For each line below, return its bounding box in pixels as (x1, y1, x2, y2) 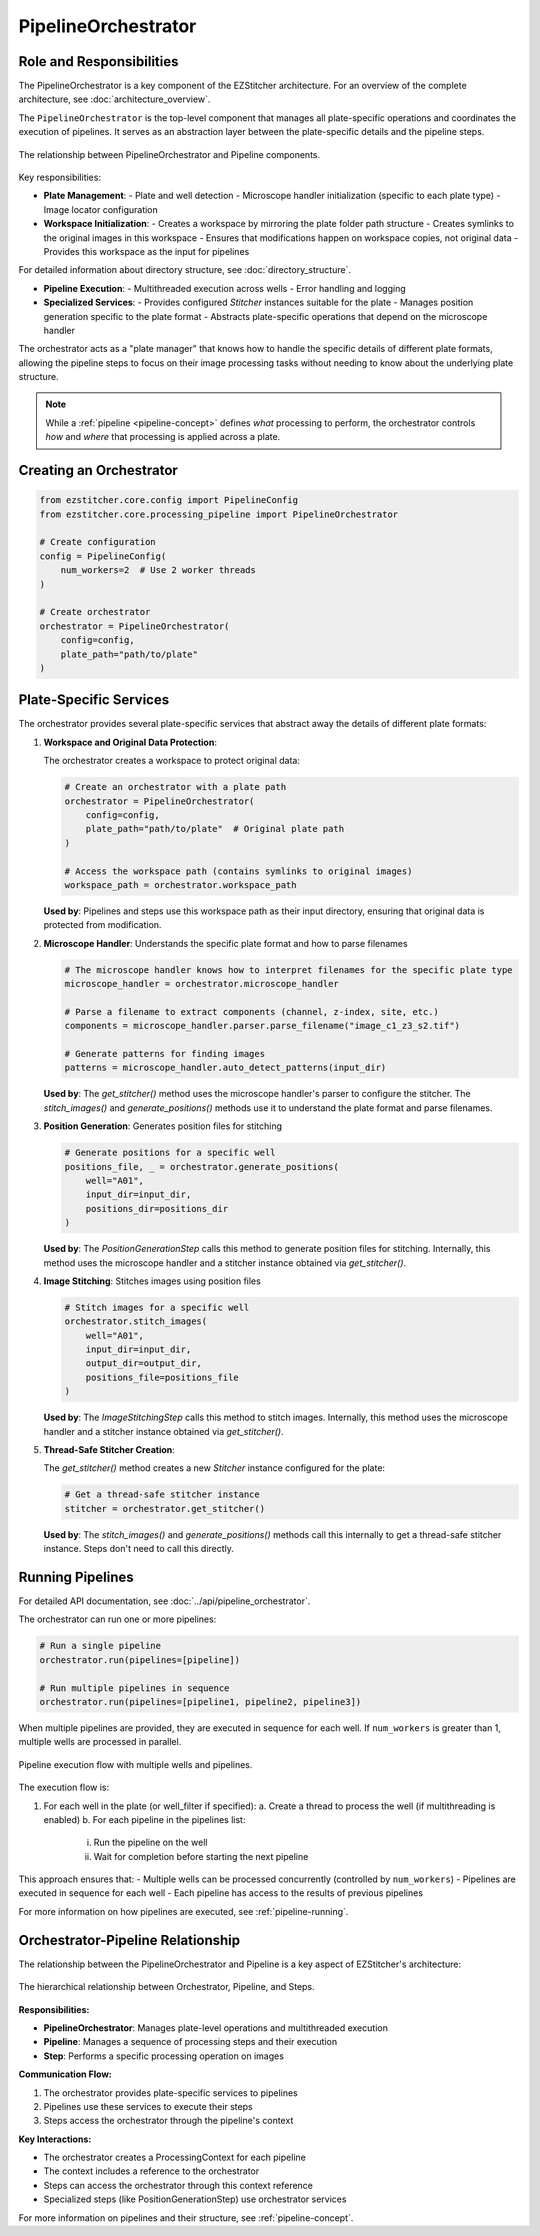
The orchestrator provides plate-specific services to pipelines (43, 2086, 299, 2099)
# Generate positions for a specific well (64, 1147, 276, 1159)
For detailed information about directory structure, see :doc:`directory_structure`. (18, 264, 352, 276)
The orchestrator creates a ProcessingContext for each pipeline (43, 2151, 307, 2164)
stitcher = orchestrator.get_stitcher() (64, 1503, 265, 1514)
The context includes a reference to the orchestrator (43, 2165, 260, 2177)
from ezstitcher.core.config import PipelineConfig (39, 495, 299, 506)
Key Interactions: (18, 2133, 92, 2145)
